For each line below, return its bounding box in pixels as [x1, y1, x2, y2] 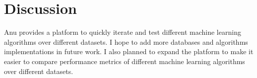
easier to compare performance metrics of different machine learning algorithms [4, 56, 245, 66]
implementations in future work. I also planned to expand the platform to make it [4, 46, 254, 57]
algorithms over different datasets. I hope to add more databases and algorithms [4, 36, 248, 47]
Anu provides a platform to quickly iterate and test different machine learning [4, 27, 241, 37]
